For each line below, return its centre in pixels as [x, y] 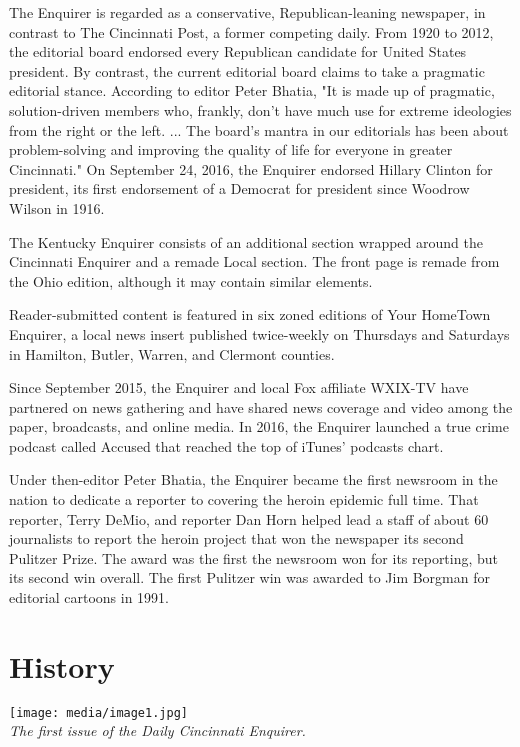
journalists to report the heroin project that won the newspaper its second [236, 538]
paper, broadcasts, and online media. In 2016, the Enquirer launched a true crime [259, 426]
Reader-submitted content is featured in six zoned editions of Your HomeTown [250, 314]
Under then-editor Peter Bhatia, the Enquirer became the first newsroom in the [253, 479]
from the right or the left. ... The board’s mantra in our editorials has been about [259, 129]
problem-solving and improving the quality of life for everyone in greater [231, 149]
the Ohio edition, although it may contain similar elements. [191, 280]
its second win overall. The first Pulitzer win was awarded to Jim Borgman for [249, 577]
